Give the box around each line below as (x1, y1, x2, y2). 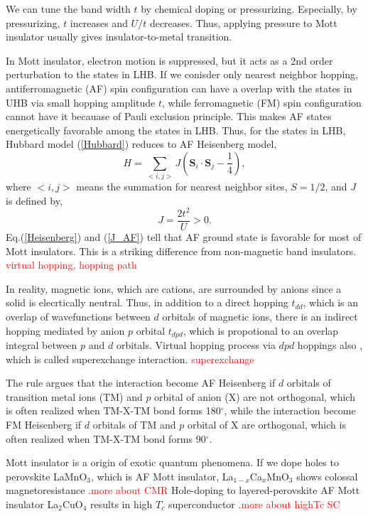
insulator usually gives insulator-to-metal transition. (6, 29, 232, 44)
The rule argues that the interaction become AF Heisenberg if (6, 375, 276, 390)
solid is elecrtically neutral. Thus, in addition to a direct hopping (6, 295, 288, 310)
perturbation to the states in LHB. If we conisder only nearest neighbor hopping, (6, 67, 358, 82)
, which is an (303, 295, 359, 310)
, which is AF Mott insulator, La (90, 468, 234, 483)
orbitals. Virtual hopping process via (116, 338, 276, 353)
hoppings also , (297, 338, 363, 353)
